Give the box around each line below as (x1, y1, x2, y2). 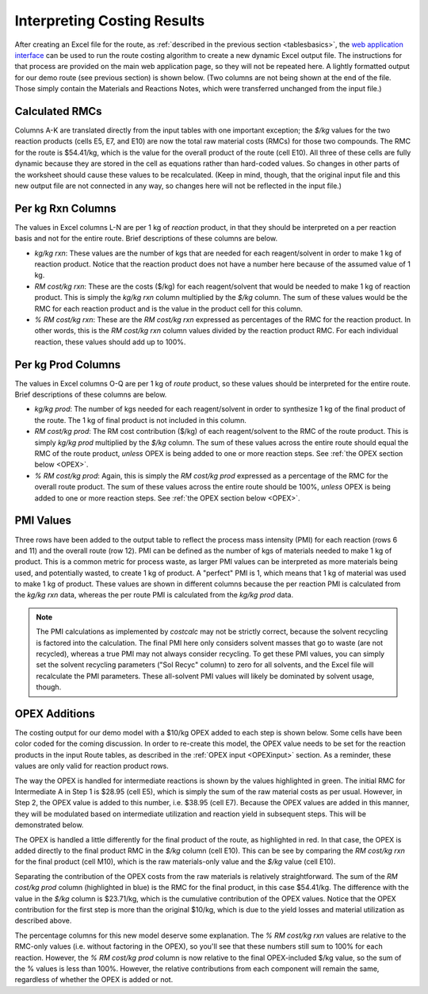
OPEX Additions (14, 707, 95, 720)
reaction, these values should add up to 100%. (34, 337, 186, 347)
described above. (14, 916, 72, 926)
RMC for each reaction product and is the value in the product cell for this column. (34, 304, 303, 313)
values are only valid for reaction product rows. (14, 762, 170, 771)
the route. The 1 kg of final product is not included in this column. (34, 415, 247, 424)
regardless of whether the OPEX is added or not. (14, 975, 174, 984)
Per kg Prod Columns (14, 358, 121, 371)
